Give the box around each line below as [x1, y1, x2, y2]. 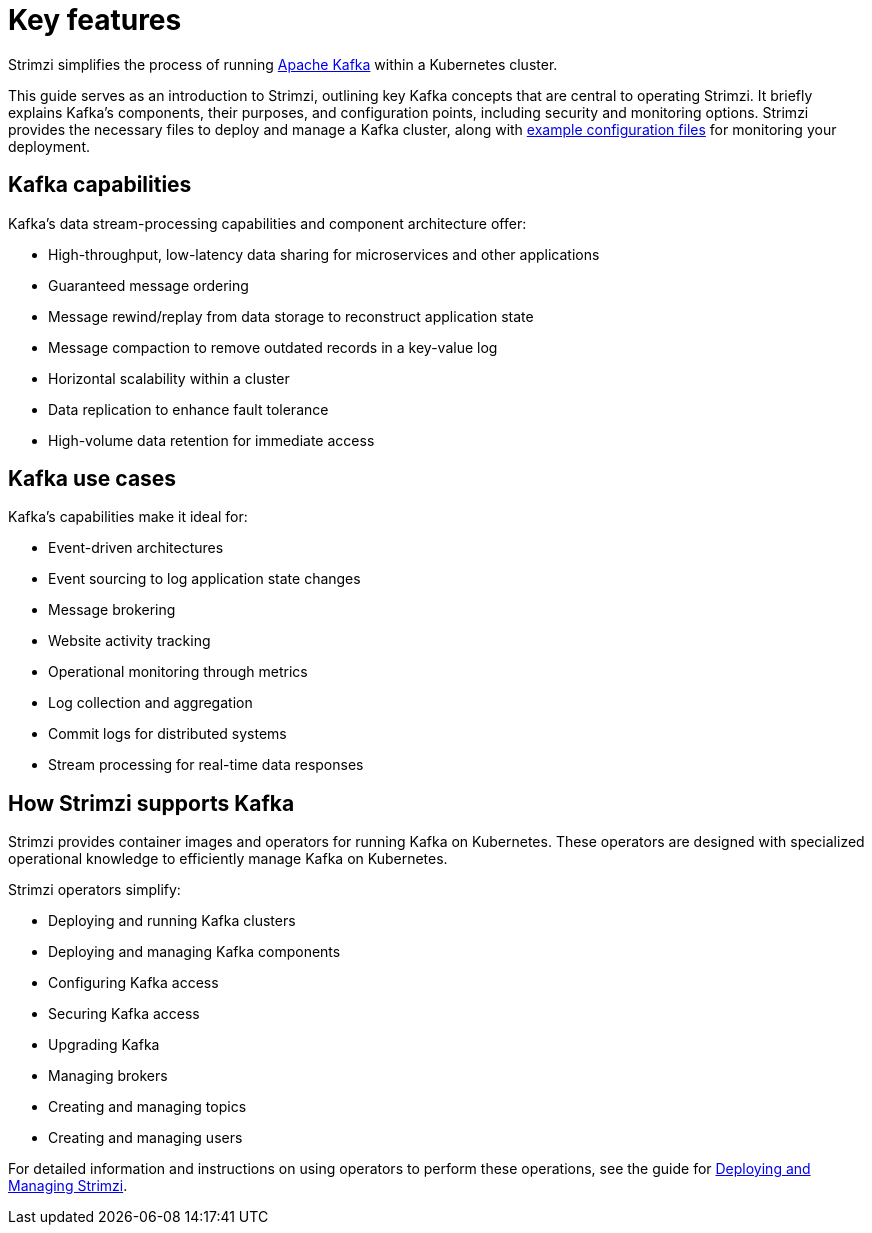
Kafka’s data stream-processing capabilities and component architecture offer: [8, 214, 527, 232]
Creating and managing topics [48, 1098, 247, 1116]
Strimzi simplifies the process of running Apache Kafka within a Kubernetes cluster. [8, 55, 558, 73]
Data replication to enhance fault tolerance [48, 400, 329, 418]
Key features [8, 3, 182, 37]
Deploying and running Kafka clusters [48, 912, 296, 930]
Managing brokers [48, 1067, 168, 1085]
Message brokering [48, 601, 176, 619]
